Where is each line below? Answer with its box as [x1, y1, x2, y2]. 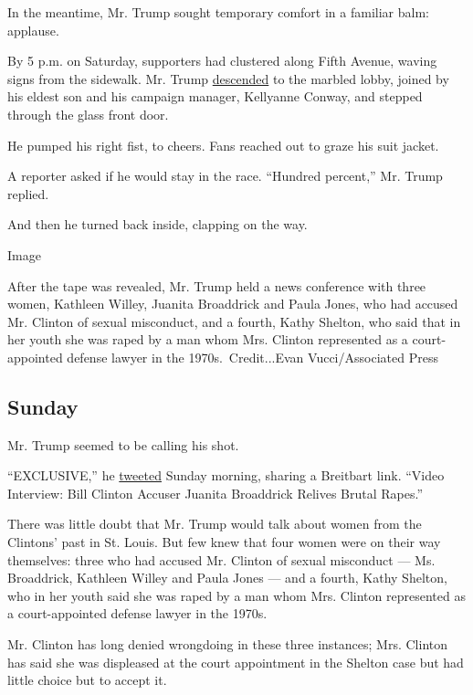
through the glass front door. [7, 104, 169, 123]
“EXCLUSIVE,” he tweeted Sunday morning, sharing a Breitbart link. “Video [7, 466, 445, 485]
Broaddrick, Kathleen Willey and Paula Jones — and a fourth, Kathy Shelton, [7, 568, 447, 587]
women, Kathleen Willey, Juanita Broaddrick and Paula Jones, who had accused [7, 294, 458, 313]
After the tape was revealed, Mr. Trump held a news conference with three [7, 276, 426, 295]
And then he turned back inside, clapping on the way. [7, 215, 308, 234]
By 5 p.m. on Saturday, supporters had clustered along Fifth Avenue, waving [7, 51, 437, 70]
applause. [7, 20, 59, 39]
